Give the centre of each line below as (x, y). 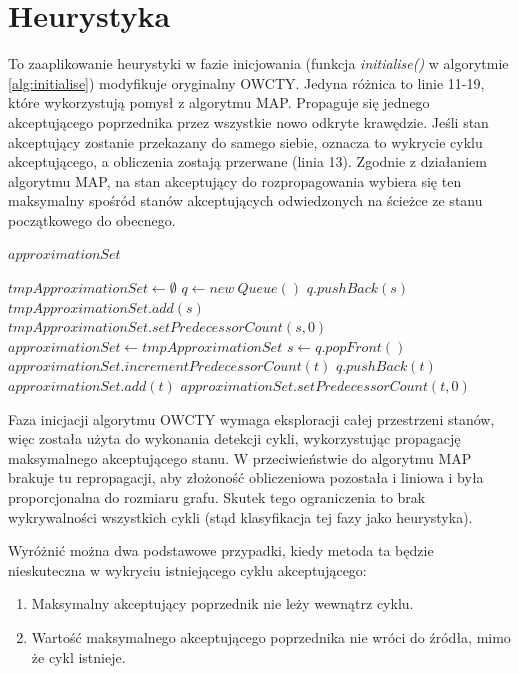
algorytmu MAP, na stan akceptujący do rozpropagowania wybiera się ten (235, 180)
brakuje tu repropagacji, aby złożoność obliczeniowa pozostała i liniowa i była (246, 477)
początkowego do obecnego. (92, 219)
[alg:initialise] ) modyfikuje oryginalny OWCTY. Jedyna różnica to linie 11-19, (246, 82)
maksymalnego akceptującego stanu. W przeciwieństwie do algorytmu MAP (240, 457)
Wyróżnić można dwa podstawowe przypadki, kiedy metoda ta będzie (221, 550)
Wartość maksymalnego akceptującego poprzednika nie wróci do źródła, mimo (271, 636)
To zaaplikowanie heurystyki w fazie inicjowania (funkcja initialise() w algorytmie (258, 63)
